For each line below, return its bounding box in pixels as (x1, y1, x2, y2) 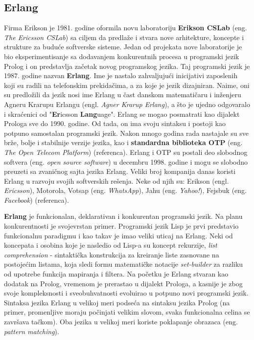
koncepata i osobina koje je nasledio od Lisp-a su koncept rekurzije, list (4, 240, 217, 250)
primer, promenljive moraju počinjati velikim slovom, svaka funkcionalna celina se (4, 307, 250, 317)
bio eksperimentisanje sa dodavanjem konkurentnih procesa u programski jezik (4, 51, 239, 61)
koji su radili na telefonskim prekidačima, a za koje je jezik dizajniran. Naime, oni (4, 80, 250, 90)
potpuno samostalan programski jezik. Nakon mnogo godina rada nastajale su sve (4, 127, 249, 138)
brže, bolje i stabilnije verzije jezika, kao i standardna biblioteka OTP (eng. (4, 137, 243, 148)
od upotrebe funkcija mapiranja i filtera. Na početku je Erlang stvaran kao (4, 269, 229, 279)
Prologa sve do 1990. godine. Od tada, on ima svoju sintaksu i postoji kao (4, 118, 226, 128)
